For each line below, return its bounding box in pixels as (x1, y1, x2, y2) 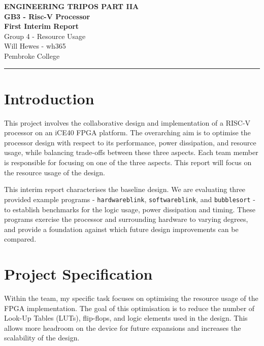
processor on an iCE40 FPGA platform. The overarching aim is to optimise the (4, 127, 251, 138)
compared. (4, 234, 37, 244)
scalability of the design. (4, 332, 80, 343)
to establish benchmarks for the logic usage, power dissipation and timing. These (4, 204, 255, 214)
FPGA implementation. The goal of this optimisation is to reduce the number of (4, 302, 255, 313)
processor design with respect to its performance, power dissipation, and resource (4, 137, 256, 147)
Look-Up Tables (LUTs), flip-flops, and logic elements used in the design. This (4, 313, 248, 323)
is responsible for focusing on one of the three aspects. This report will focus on (4, 157, 252, 168)
